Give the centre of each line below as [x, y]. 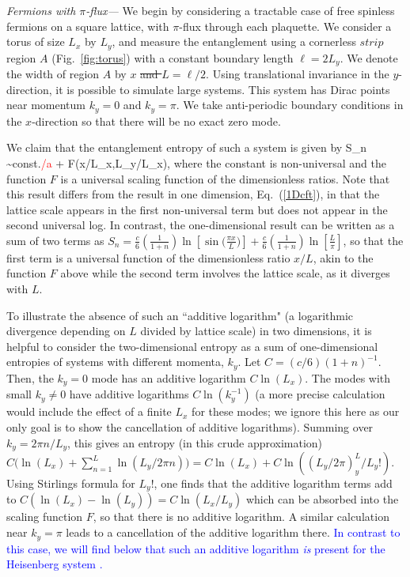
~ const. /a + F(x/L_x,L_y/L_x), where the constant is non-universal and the [196, 162]
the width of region [53, 74]
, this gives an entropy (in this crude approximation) [195, 442]
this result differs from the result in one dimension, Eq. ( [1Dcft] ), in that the [193, 194]
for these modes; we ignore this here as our [296, 411]
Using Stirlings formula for [71, 483]
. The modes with [348, 377]
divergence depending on [66, 331]
